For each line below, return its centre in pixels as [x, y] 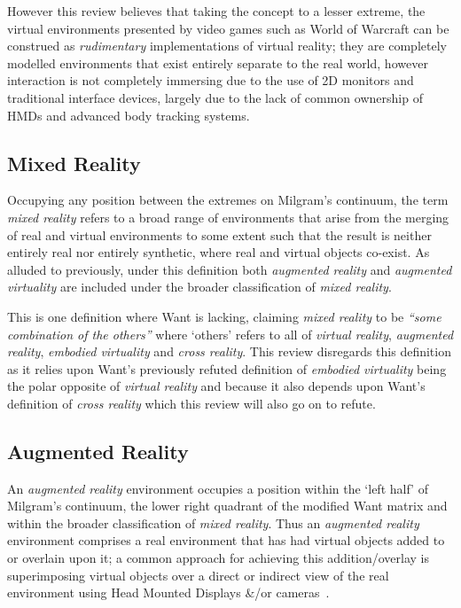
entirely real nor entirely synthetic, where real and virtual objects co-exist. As [219, 252]
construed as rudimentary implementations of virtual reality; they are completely [227, 46]
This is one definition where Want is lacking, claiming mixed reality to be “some [224, 316]
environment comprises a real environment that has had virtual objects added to [226, 540]
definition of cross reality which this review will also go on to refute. [191, 403]
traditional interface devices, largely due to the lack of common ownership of [215, 97]
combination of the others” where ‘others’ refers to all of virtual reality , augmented [230, 334]
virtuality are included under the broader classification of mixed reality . [199, 287]
